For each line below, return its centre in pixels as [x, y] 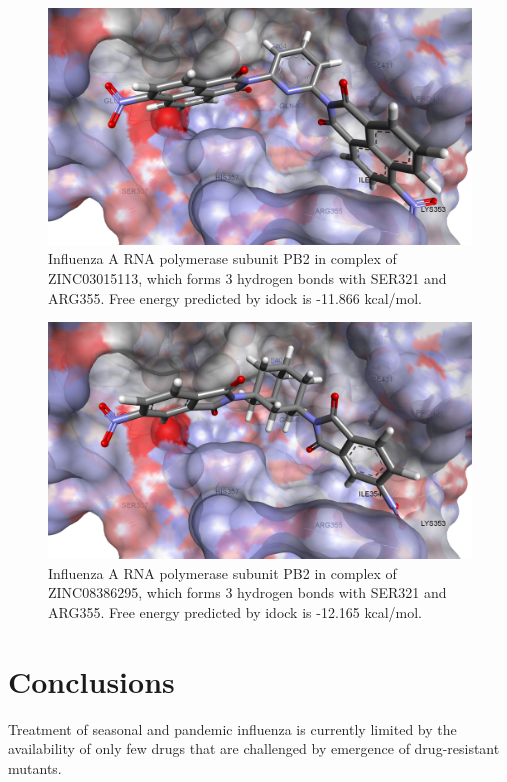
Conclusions [91, 680]
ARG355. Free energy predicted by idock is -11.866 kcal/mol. [235, 297]
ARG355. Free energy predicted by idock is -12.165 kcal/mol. [235, 611]
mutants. [35, 767]
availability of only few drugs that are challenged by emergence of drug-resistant [254, 748]
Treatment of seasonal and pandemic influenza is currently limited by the [232, 728]
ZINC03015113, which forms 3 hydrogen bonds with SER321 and [247, 278]
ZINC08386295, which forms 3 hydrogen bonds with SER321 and [247, 592]
